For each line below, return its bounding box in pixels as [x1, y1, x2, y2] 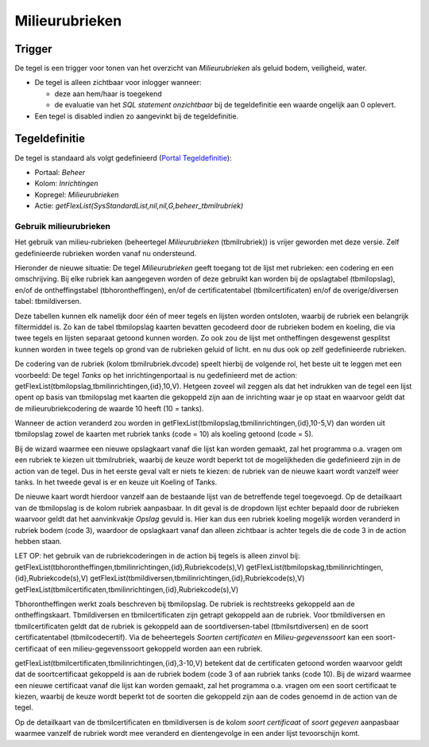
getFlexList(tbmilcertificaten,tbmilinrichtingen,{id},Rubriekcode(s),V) [14, 585, 239, 594]
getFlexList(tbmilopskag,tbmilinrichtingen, [245, 562, 384, 572]
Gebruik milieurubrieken [14, 220, 111, 231]
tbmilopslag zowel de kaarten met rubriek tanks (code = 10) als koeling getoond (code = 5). [14, 430, 314, 439]
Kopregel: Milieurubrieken [34, 189, 119, 199]
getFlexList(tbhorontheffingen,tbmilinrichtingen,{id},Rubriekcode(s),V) [14, 562, 245, 572]
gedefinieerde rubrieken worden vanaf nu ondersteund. [14, 248, 197, 258]
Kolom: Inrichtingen [34, 179, 99, 189]
